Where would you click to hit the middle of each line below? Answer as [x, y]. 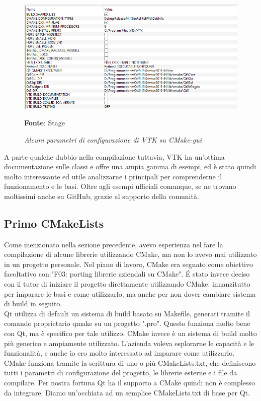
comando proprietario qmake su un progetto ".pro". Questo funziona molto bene [127, 323]
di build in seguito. [33, 304]
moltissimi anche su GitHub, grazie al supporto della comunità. [102, 196]
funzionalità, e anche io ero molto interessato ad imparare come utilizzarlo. [119, 353]
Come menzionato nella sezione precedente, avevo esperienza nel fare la [114, 244]
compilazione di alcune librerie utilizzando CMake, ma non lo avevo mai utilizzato [130, 254]
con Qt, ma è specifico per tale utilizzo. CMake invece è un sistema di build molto [130, 333]
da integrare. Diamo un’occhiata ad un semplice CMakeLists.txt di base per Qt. [127, 392]
